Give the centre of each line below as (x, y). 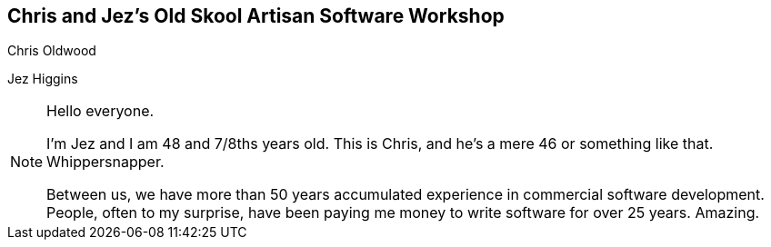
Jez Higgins (43, 79)
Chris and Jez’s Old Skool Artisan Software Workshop (256, 16)
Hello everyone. (100, 111)
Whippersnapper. (105, 162)
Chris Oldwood (52, 51)
